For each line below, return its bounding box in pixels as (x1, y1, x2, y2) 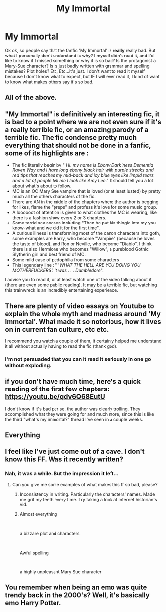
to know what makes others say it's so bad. (5, 79, 94, 85)
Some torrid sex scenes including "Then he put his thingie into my (12, 220, 147, 226)
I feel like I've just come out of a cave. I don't (5, 447, 145, 456)
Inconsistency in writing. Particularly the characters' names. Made (19, 491, 155, 497)
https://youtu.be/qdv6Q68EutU (5, 392, 105, 401)
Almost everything (19, 511, 57, 517)
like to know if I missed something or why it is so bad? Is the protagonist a (5, 57, 156, 63)
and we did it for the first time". (36, 225, 100, 231)
